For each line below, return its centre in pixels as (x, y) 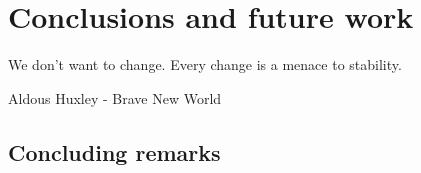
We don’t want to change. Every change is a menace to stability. (205, 64)
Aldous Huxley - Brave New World (115, 97)
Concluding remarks (114, 151)
